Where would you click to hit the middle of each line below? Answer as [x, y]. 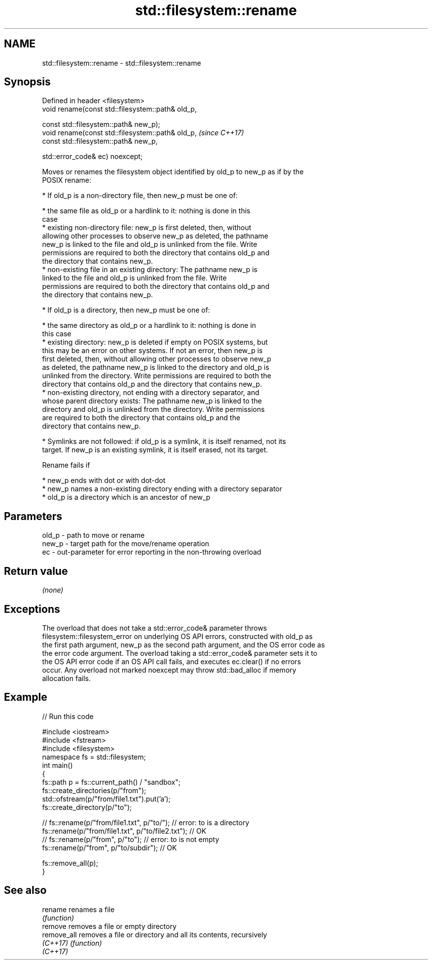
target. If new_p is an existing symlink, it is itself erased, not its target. [155, 450]
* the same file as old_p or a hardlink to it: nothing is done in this [146, 211]
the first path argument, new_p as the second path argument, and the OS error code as [183, 644]
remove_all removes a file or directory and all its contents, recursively [155, 934]
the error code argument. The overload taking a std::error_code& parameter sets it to [180, 653]
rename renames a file [78, 909]
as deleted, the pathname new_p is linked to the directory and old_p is [156, 367]
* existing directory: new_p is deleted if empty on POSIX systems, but [155, 342]
